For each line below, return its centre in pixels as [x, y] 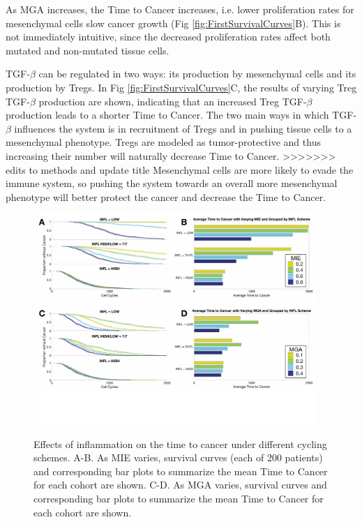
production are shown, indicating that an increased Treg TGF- [173, 101]
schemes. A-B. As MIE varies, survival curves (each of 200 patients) [178, 457]
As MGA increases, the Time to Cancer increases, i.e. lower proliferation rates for [180, 9]
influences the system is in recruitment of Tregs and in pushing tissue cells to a [183, 128]
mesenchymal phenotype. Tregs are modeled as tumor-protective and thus [163, 142]
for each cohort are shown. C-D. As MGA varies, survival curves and [180, 485]
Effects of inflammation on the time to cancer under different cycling [180, 443]
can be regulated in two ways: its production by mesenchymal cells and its [197, 74]
